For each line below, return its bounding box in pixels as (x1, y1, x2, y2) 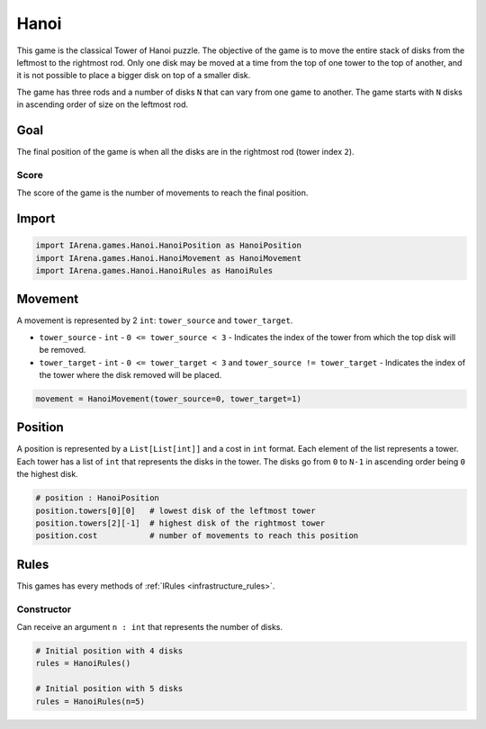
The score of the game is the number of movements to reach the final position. (16, 187, 309, 198)
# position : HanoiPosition (35, 493, 159, 503)
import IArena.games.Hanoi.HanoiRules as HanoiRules (35, 265, 274, 275)
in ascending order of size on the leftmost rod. (16, 99, 189, 110)
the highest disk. (16, 469, 78, 480)
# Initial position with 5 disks (35, 684, 184, 694)
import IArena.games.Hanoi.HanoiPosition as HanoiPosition (35, 240, 301, 251)
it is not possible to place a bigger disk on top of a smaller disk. (16, 70, 251, 81)
